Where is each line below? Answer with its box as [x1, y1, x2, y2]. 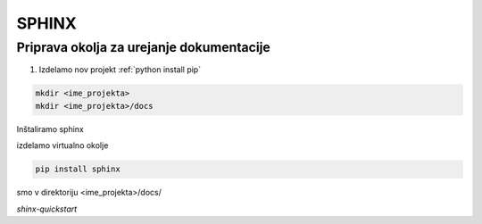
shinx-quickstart [16, 203, 78, 214]
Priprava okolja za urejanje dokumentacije [16, 39, 271, 55]
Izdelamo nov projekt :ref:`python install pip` [38, 64, 201, 75]
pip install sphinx [35, 164, 120, 174]
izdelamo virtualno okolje [16, 140, 109, 151]
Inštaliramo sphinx [16, 123, 84, 134]
